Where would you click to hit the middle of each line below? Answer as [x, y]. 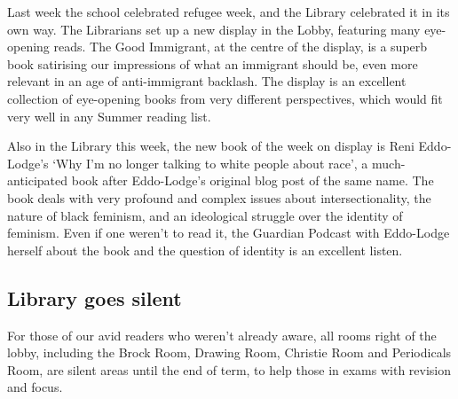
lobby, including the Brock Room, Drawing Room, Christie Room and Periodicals [229, 352]
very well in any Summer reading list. [109, 116]
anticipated [38, 180]
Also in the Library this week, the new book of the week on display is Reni [211, 146]
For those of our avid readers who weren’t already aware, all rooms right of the [222, 335]
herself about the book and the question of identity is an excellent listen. [205, 250]
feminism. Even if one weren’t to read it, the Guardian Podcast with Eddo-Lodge [229, 233]
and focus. [35, 387]
